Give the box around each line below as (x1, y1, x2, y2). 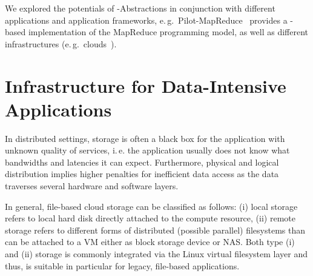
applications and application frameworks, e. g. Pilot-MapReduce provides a (5, 13, 288, 26)
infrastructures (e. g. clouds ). (5, 37, 117, 50)
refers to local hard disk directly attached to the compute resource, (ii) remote (5, 212, 295, 224)
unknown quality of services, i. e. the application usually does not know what (5, 144, 290, 157)
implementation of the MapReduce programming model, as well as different (28, 25, 309, 38)
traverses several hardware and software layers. (5, 180, 179, 192)
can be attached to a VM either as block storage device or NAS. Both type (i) (5, 235, 295, 248)
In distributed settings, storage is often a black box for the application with (5, 132, 285, 144)
